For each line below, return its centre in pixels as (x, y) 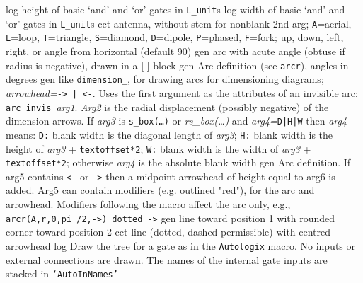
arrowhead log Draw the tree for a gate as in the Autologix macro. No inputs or (181, 245)
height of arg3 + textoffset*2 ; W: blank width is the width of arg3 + (159, 148)
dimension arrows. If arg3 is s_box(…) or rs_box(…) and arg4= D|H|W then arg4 (177, 121)
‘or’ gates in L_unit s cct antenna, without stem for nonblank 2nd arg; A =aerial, (179, 23)
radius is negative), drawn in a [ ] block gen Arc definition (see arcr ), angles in (177, 65)
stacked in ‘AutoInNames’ (62, 273)
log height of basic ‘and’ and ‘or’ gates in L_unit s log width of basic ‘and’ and (175, 9)
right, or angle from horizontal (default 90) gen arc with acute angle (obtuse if (175, 51)
